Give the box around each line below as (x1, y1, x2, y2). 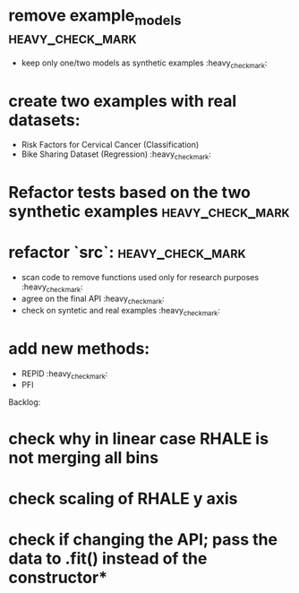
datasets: (8, 109, 81, 130)
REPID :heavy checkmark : (21, 368, 108, 381)
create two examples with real (8, 90, 237, 111)
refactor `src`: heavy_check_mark (8, 243, 247, 262)
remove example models (8, 5, 182, 29)
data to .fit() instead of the (8, 548, 208, 569)
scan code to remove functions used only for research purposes (21, 272, 260, 283)
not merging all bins (8, 447, 158, 468)
